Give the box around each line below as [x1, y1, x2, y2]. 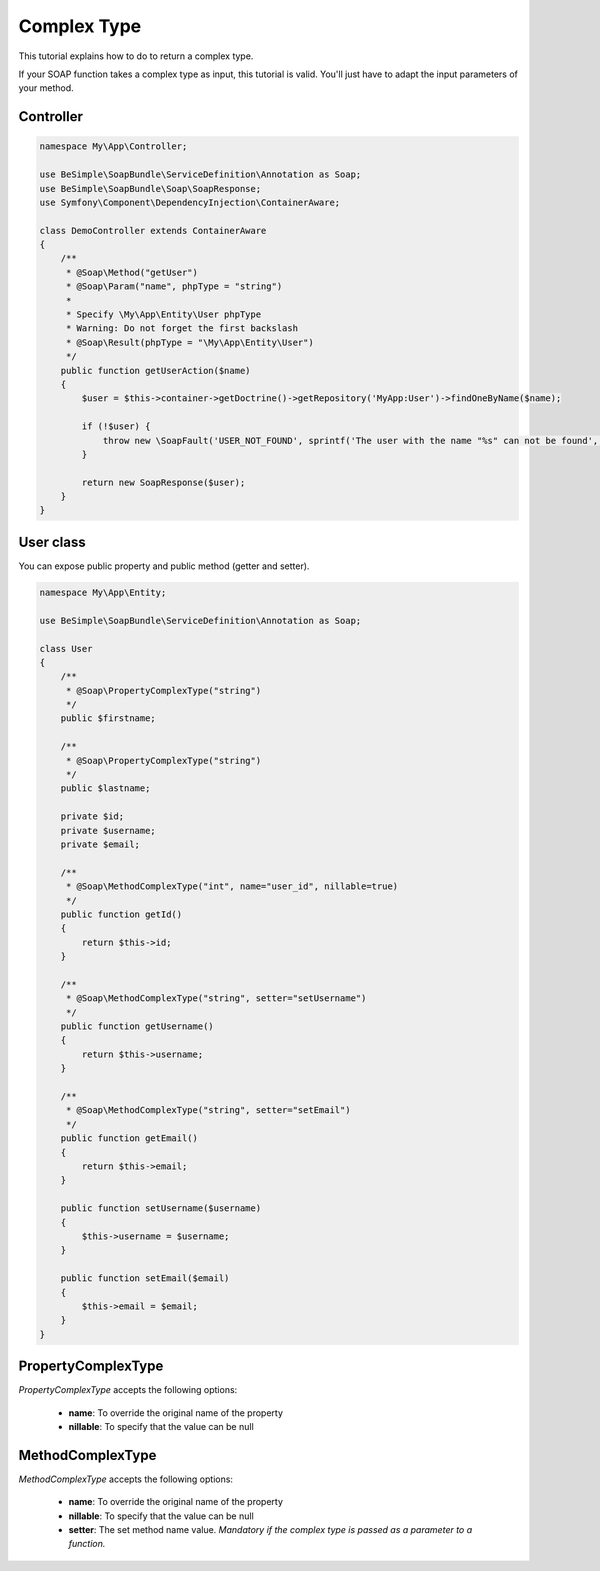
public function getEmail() [60, 1133, 199, 1144]
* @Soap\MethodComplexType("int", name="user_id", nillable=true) [65, 881, 399, 892]
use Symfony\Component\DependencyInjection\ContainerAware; [39, 196, 341, 208]
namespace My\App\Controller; [39, 141, 188, 152]
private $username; [60, 825, 157, 836]
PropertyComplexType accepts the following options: [18, 1384, 238, 1396]
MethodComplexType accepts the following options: [18, 1473, 234, 1485]
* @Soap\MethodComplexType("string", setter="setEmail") [65, 1105, 351, 1116]
